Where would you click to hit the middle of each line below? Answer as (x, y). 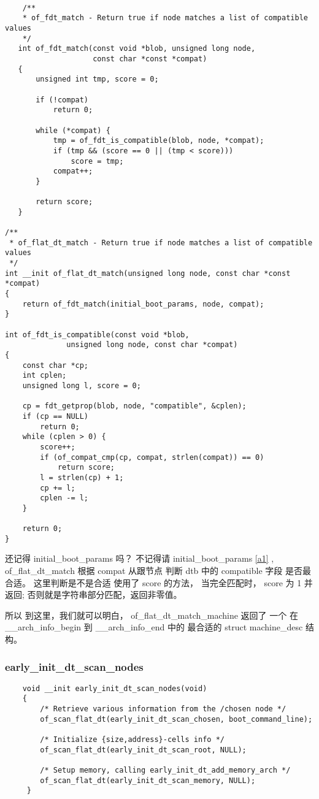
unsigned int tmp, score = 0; (97, 79)
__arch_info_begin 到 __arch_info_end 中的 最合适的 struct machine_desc (154, 627)
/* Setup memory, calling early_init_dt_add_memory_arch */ (165, 770)
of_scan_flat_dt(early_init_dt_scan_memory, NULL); (148, 780)
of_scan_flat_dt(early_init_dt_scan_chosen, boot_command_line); (176, 719)
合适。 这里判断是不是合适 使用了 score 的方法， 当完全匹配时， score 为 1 (153, 582)
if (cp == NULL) (56, 416)
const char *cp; (56, 365)
